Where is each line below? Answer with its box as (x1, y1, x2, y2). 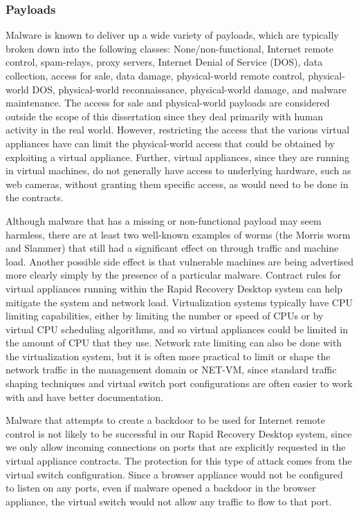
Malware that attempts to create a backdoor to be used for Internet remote (6, 413, 325, 427)
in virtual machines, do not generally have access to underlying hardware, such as (6, 163, 351, 178)
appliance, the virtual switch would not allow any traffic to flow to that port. (6, 494, 332, 508)
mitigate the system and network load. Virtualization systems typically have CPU (6, 295, 353, 309)
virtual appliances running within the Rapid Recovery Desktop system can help (6, 281, 343, 295)
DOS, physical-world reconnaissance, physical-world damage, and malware (32, 82, 347, 96)
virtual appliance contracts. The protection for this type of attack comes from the (6, 454, 352, 468)
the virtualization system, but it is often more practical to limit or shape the (6, 348, 331, 363)
